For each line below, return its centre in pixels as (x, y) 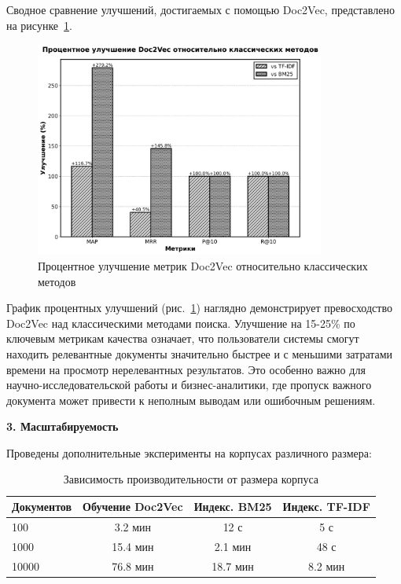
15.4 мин (133, 546)
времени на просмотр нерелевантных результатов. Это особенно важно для (186, 369)
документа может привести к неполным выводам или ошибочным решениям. (191, 400)
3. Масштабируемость (63, 426)
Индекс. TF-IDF (326, 507)
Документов (42, 507)
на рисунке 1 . (39, 25)
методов (57, 281)
